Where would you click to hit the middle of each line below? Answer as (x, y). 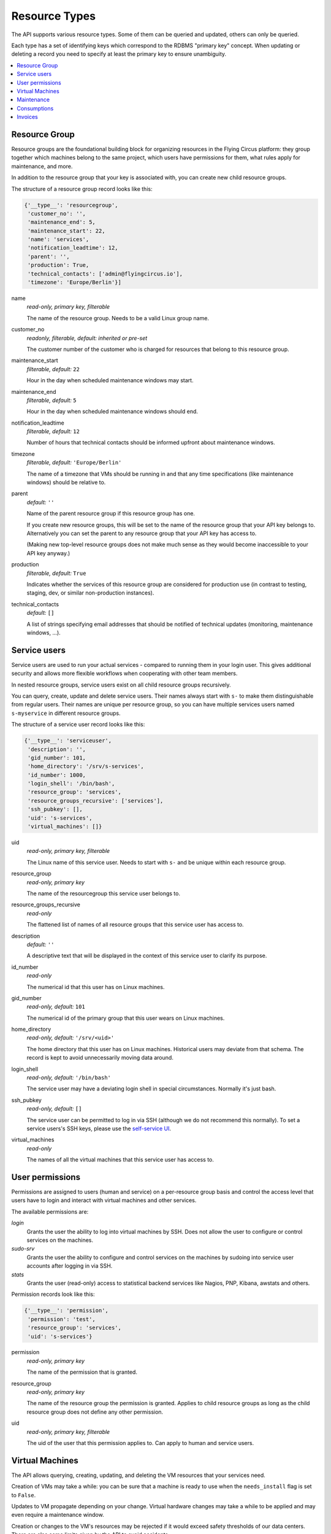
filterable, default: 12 (53, 431)
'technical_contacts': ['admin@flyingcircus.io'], (105, 274)
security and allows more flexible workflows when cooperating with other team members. (124, 673)
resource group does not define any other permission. (95, 1412)
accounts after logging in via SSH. (70, 1266)
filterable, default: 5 (51, 400)
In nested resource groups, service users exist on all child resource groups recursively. (121, 685)
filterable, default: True (56, 573)
